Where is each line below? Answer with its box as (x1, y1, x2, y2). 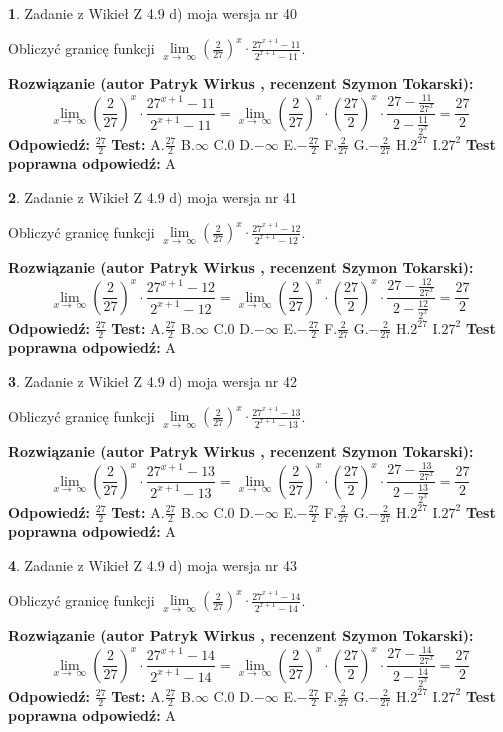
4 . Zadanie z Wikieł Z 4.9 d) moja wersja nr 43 (8, 554, 298, 575)
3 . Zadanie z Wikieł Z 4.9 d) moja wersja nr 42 (8, 370, 298, 391)
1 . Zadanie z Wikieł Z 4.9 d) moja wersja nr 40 (8, 3, 298, 23)
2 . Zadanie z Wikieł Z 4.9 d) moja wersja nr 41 (8, 186, 298, 207)
